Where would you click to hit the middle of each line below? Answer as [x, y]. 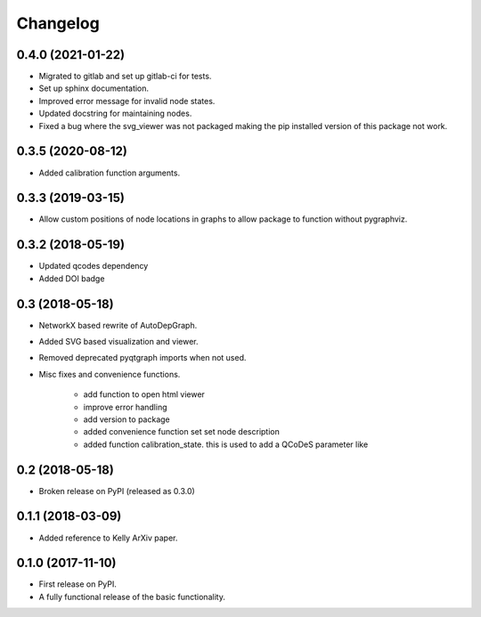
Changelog [58, 23]
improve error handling [125, 407]
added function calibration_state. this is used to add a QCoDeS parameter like [226, 444]
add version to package [126, 419]
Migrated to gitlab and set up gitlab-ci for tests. [125, 77]
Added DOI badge [72, 278]
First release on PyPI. [78, 584]
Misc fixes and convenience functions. [110, 374]
